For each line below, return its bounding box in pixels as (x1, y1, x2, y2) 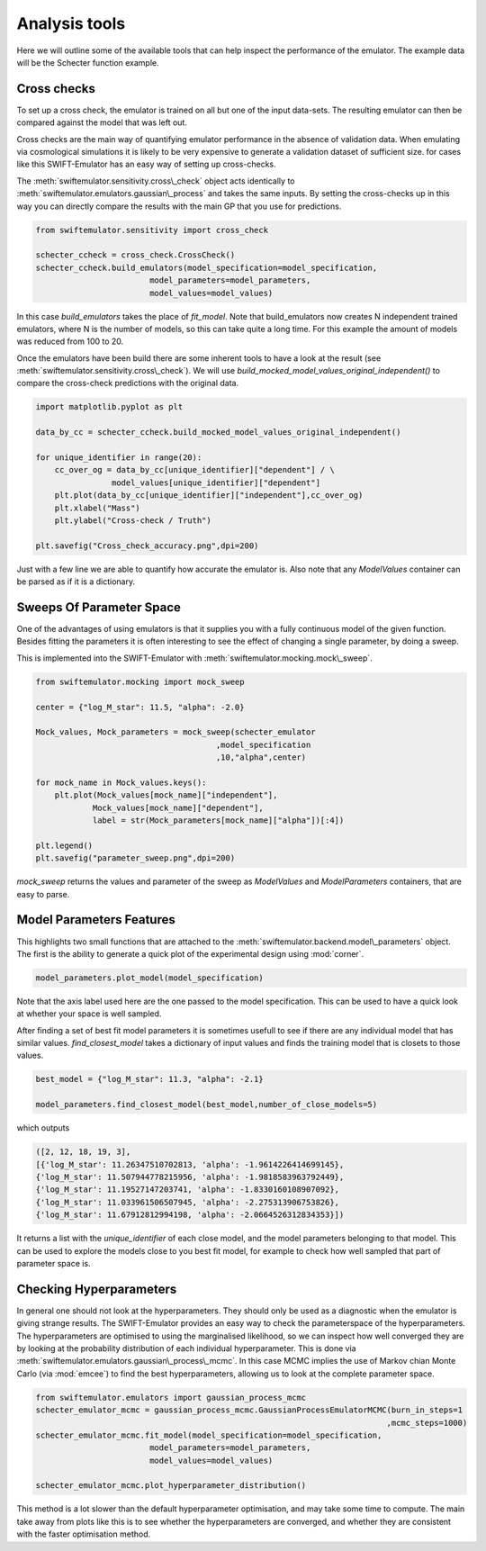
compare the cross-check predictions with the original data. (16, 378, 238, 389)
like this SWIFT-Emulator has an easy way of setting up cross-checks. (16, 158, 276, 170)
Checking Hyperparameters (16, 1281, 177, 1296)
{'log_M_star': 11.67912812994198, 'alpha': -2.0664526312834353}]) (35, 1210, 345, 1220)
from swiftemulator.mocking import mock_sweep (35, 676, 245, 687)
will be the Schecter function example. (16, 57, 159, 68)
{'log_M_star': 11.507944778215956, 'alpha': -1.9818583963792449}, (35, 1171, 345, 1182)
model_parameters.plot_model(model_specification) (35, 972, 265, 983)
